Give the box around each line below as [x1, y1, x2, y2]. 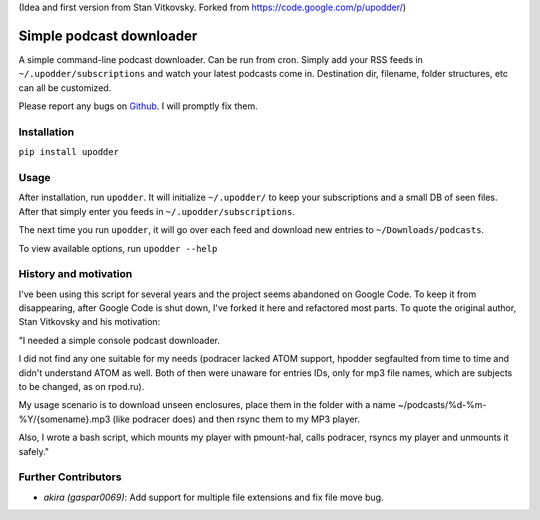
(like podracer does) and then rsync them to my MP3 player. [112, 413, 360, 425]
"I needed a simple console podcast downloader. [18, 334, 220, 346]
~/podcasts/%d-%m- [397, 399, 487, 411]
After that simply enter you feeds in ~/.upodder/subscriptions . [18, 205, 295, 217]
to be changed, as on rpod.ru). [18, 381, 145, 393]
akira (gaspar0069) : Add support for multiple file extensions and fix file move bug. [43, 491, 384, 503]
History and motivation [18, 267, 133, 281]
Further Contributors [18, 470, 122, 484]
